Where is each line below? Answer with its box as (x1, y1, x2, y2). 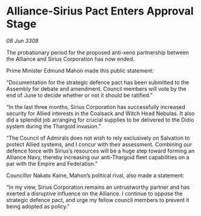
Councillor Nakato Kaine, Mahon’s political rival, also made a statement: (6, 171, 185, 179)
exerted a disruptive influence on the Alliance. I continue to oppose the (6, 189, 183, 197)
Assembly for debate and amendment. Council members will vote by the (6, 85, 186, 92)
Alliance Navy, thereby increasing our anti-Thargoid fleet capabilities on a (6, 153, 189, 161)
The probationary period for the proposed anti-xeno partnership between (6, 48, 189, 56)
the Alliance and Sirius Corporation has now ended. (6, 55, 135, 62)
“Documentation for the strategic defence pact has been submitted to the (6, 79, 189, 86)
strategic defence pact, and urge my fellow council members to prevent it (6, 196, 189, 203)
